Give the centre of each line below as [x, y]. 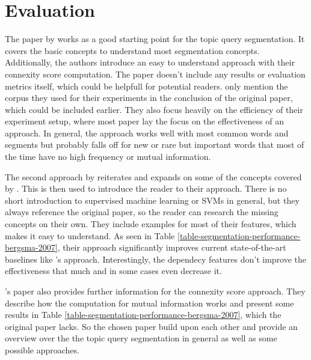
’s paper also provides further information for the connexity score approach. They [155, 291]
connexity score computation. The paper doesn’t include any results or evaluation [155, 74]
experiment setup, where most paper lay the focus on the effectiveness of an [145, 121]
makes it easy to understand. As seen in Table [90, 235]
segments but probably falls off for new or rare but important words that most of [155, 145]
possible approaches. [42, 349]
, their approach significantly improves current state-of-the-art [172, 247]
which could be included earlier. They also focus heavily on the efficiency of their [154, 109]
